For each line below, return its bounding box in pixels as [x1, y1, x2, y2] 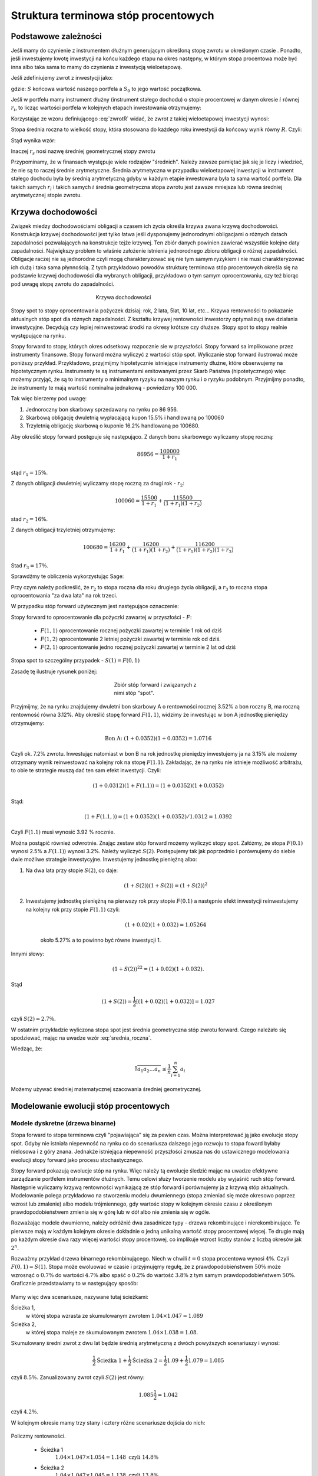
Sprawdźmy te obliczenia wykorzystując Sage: [11, 573, 124, 580]
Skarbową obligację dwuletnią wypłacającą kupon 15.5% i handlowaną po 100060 [25, 414, 224, 422]
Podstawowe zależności [11, 31, 102, 41]
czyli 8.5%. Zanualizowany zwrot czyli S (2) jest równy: [11, 1374, 145, 1381]
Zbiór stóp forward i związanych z [114, 681, 197, 688]
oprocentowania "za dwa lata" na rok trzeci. [11, 592, 118, 599]
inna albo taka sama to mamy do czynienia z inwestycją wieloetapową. [11, 63, 183, 70]
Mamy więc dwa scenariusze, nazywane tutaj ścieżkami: [11, 1293, 148, 1300]
